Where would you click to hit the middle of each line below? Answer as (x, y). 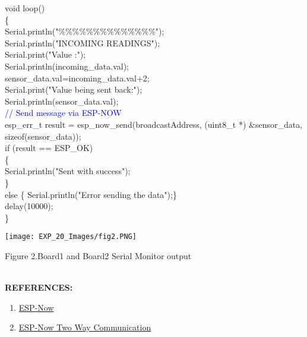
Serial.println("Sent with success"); (68, 171)
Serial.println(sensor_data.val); (62, 101)
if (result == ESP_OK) (49, 148)
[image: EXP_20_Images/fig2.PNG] (71, 237)
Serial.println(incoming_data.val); (67, 66)
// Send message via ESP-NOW (63, 113)
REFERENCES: (39, 287)
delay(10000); (29, 206)
